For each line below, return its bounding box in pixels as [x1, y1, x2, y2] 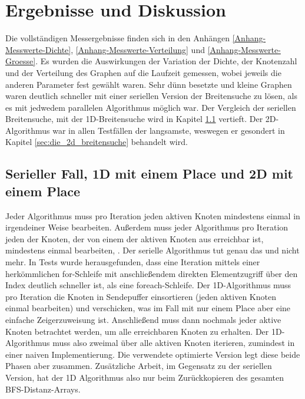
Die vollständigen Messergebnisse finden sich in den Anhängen [5, 32, 230, 44]
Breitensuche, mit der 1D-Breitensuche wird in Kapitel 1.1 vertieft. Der [5, 113, 263, 125]
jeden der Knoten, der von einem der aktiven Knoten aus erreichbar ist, [5, 232, 264, 245]
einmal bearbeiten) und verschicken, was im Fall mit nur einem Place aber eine [5, 302, 291, 314]
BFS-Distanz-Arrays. [5, 382, 81, 395]
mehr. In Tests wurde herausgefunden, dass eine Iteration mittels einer [5, 256, 260, 268]
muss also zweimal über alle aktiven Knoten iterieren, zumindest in [52, 337, 295, 349]
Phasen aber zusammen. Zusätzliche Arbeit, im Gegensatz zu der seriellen [5, 360, 272, 372]
